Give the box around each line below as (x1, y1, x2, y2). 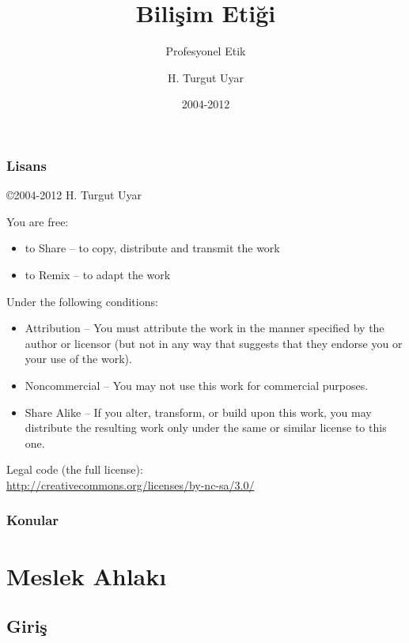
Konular (6, 510, 59, 530)
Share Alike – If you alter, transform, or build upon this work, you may (25, 403, 372, 420)
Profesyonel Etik (165, 43, 246, 59)
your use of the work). (25, 350, 132, 367)
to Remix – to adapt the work (25, 266, 171, 282)
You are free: (6, 213, 69, 229)
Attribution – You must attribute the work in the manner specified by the (25, 320, 384, 336)
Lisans (6, 155, 47, 175)
